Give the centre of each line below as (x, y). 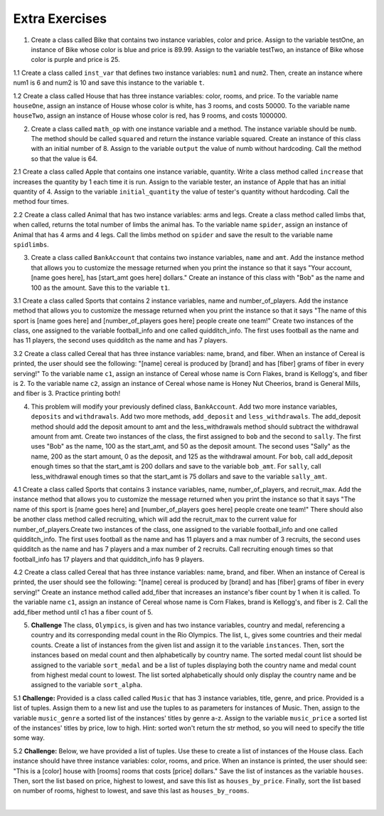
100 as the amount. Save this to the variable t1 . (100, 288)
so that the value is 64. (64, 158)
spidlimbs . (31, 244)
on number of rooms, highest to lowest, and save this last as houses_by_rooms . (131, 791)
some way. (29, 738)
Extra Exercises (60, 19)
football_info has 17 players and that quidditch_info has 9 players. (109, 559)
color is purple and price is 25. (75, 60)
